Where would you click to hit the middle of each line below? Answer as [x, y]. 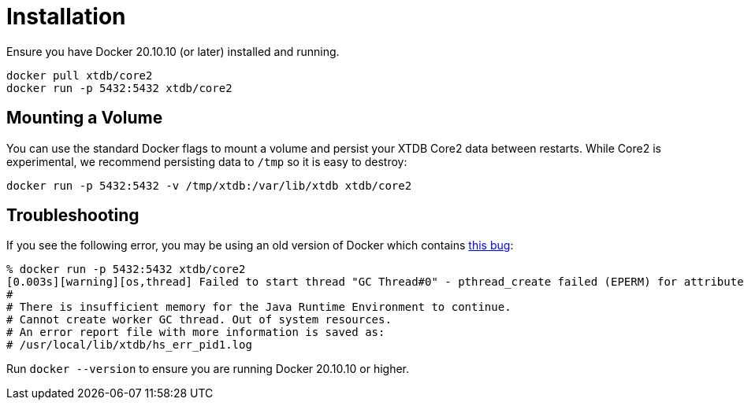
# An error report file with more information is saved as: [196, 332]
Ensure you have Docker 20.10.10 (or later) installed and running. [173, 51]
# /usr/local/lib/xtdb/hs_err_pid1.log [129, 345]
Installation [66, 17]
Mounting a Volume [85, 118]
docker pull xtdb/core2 [80, 75]
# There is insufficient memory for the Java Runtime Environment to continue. [259, 307]
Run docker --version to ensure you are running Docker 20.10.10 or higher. [208, 369]
